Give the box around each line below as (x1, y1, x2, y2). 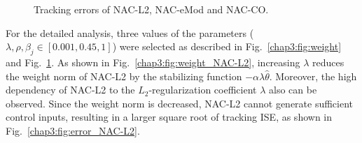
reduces (312, 54, 344, 69)
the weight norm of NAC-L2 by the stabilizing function (6, 68, 242, 83)
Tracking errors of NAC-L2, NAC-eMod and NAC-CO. (34, 2, 269, 16)
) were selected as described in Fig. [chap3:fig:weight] (112, 39, 342, 54)
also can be (268, 82, 317, 97)
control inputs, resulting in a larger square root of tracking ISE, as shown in (6, 110, 333, 124)
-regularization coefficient (148, 82, 257, 97)
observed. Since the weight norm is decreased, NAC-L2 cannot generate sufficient (6, 96, 354, 110)
